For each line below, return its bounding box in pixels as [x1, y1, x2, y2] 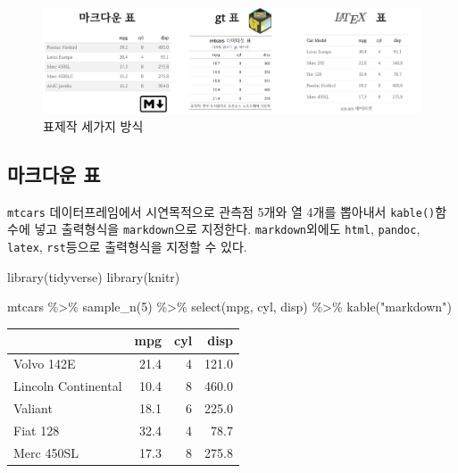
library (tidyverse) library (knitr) [7, 267, 180, 286]
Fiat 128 [13, 420, 60, 439]
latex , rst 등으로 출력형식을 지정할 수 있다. [7, 237, 247, 256]
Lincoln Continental [13, 377, 122, 395]
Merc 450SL [13, 443, 79, 461]
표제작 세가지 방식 [43, 116, 144, 135]
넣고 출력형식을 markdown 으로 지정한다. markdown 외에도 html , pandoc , [34, 220, 421, 238]
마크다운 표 [7, 160, 101, 187]
